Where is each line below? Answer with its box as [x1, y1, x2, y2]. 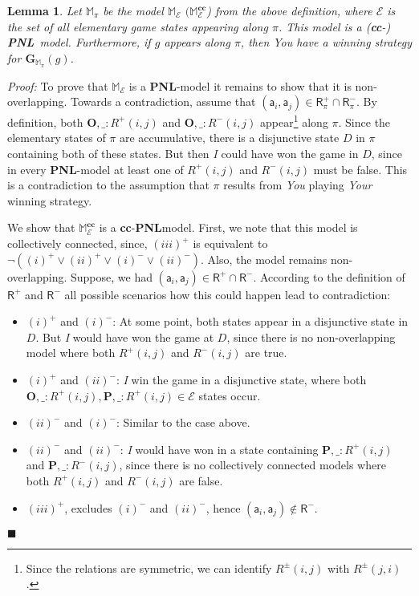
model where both [26, 344, 116, 361]
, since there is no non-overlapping [226, 328, 396, 345]
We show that [7, 219, 75, 236]
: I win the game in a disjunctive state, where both [116, 371, 367, 388]
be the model [103, 2, 164, 18]
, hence [205, 499, 241, 516]
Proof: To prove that [7, 77, 108, 94]
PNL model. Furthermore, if [7, 34, 151, 51]
